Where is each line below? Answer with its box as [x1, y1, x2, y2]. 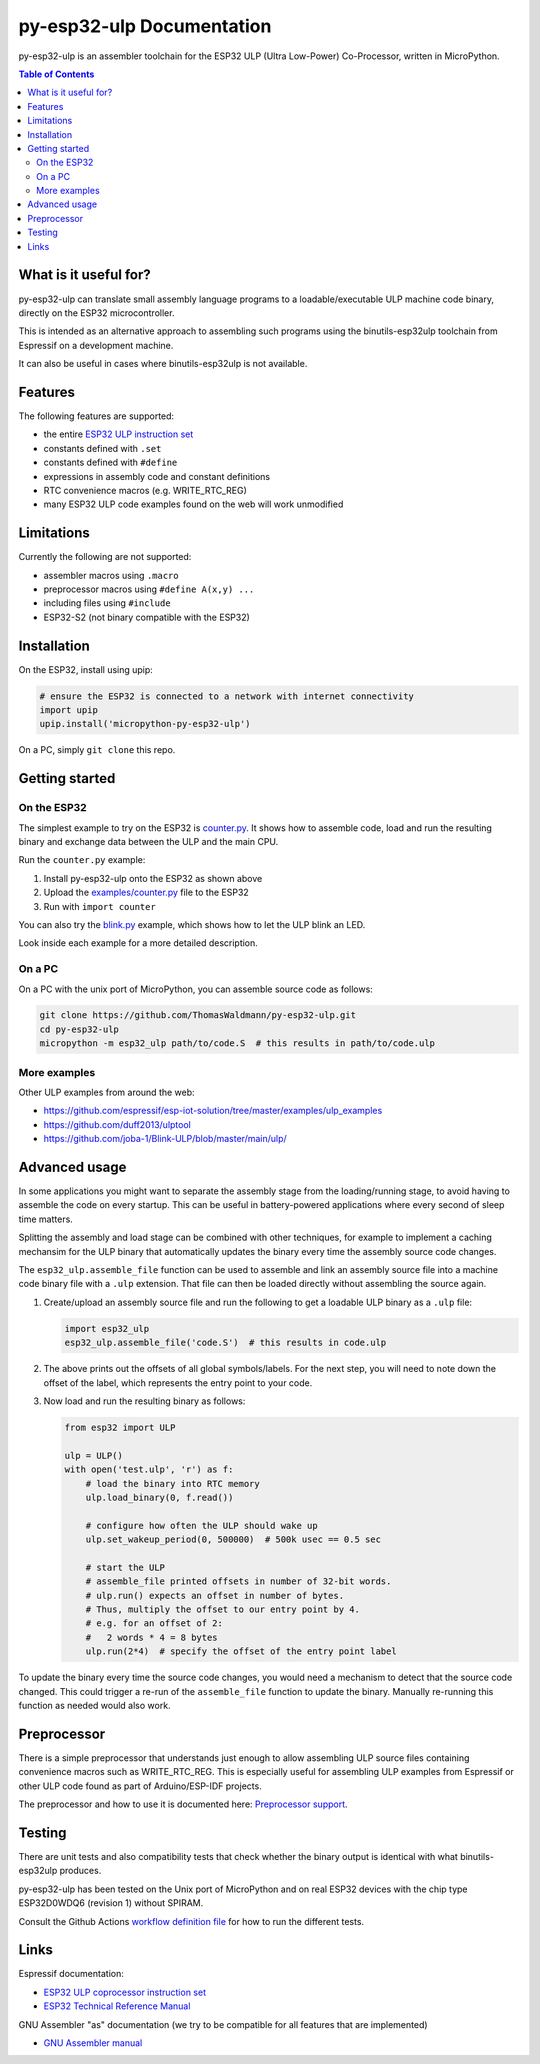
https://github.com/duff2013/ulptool [43, 1118, 192, 1130]
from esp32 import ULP [64, 1421, 176, 1433]
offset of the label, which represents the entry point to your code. [43, 1376, 313, 1389]
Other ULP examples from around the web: [18, 1086, 195, 1098]
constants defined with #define [43, 456, 178, 469]
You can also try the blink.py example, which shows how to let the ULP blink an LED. [18, 918, 366, 930]
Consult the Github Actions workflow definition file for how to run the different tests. [18, 1915, 365, 1927]
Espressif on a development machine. [18, 339, 174, 351]
